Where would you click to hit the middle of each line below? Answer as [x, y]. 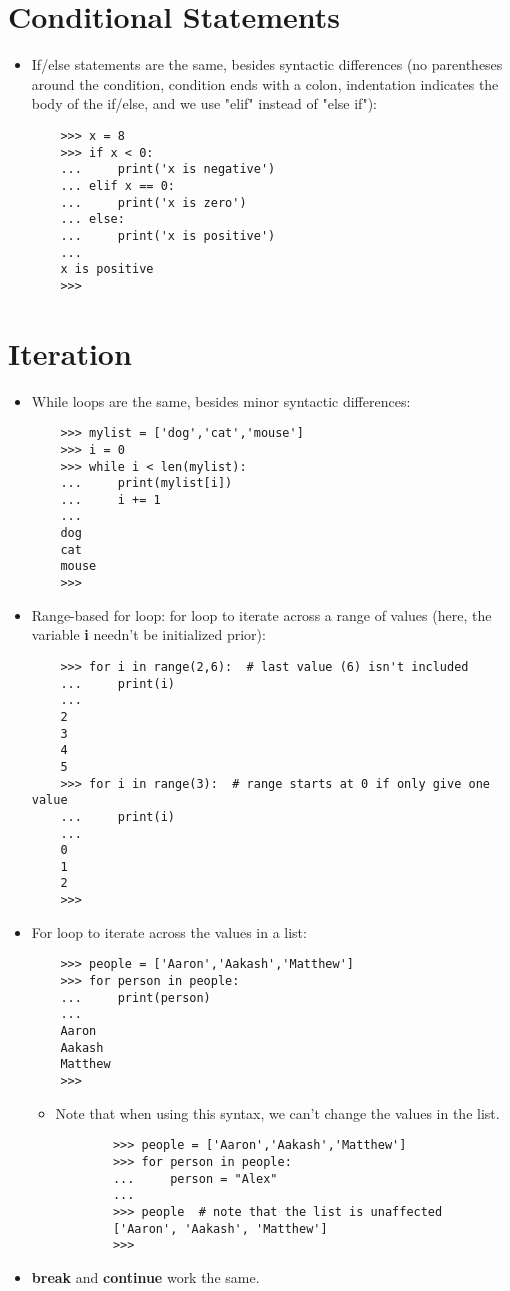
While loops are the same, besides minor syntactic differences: [221, 400]
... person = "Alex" [195, 1178]
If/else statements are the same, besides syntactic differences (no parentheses [267, 64]
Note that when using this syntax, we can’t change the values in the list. [277, 1112]
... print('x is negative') [168, 169]
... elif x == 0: [117, 185]
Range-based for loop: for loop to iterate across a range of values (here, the [261, 614]
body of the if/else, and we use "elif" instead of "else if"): [204, 103]
